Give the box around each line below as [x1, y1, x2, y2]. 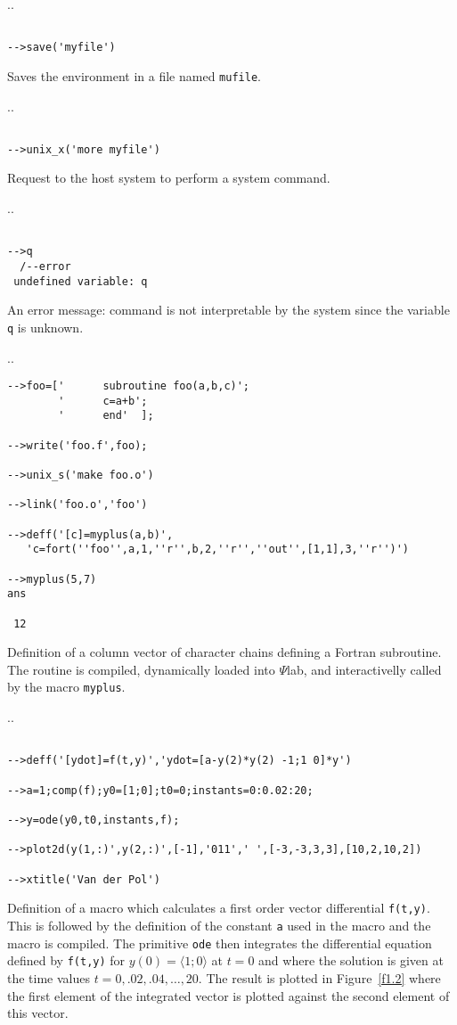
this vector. [7, 1004, 69, 1022]
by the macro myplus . [7, 677, 126, 696]
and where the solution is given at [258, 951, 444, 970]
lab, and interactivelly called [287, 660, 442, 678]
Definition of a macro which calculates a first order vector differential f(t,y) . [7, 898, 430, 917]
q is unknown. [7, 317, 84, 336]
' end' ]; [58, 409, 154, 422]
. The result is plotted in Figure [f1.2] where [198, 968, 441, 987]
